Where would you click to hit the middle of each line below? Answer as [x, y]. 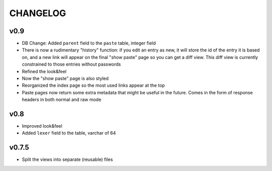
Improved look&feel [42, 126]
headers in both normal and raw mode [62, 100]
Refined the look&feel [44, 71]
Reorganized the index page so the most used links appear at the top [93, 85]
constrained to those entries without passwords [71, 64]
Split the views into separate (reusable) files [67, 159]
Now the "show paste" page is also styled [65, 79]
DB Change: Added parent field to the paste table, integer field [89, 43]
